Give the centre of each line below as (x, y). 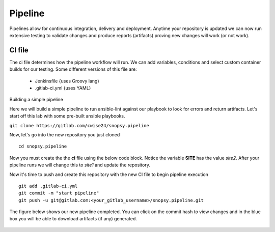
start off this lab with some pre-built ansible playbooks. (67, 116)
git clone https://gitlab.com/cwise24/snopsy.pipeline (79, 125)
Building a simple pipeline (36, 100)
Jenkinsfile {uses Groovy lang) (67, 81)
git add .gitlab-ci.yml (48, 186)
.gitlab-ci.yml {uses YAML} (63, 88)
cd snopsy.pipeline (43, 147)
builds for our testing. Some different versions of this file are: (73, 69)
